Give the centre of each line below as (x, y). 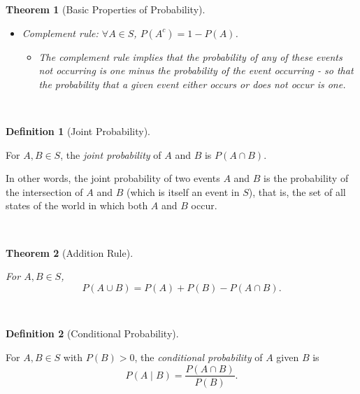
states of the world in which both (77, 205)
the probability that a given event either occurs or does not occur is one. (192, 84)
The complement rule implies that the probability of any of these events (190, 56)
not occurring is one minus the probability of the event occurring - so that (196, 70)
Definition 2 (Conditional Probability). (92, 333)
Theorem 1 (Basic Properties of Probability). (106, 9)
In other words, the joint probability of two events (113, 178)
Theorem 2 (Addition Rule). (70, 252)
